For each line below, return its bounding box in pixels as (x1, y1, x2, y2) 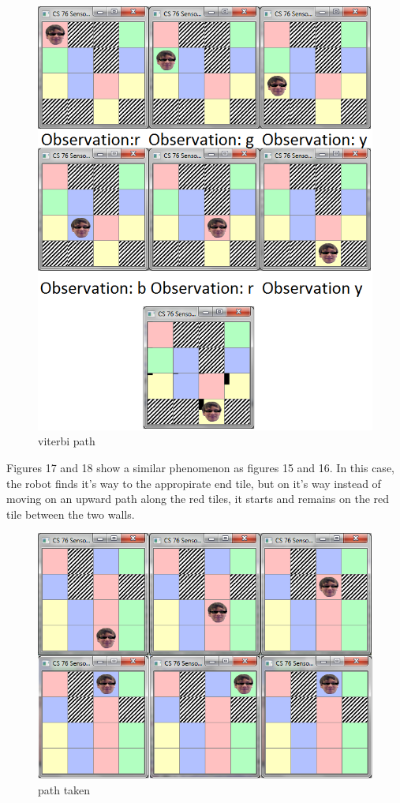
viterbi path (38, 433, 95, 449)
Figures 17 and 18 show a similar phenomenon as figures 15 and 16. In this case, (6, 459, 394, 475)
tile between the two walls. (6, 505, 135, 522)
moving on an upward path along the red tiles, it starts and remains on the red (6, 490, 390, 507)
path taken (38, 781, 91, 797)
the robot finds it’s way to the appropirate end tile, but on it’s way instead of (6, 475, 381, 491)
